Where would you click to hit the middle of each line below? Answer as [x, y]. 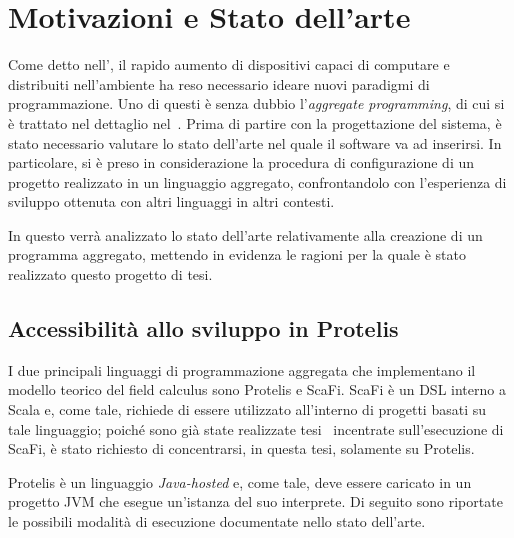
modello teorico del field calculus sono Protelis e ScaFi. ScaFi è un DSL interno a [257, 389]
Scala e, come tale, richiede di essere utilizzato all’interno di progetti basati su [247, 409]
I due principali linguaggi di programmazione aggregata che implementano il [242, 369]
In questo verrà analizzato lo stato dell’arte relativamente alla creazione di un [245, 234]
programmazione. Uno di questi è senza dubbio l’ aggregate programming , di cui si [256, 103]
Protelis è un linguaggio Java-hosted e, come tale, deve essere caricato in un [240, 481]
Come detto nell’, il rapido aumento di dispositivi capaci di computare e [229, 64]
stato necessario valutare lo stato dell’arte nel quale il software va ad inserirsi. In [255, 142]
